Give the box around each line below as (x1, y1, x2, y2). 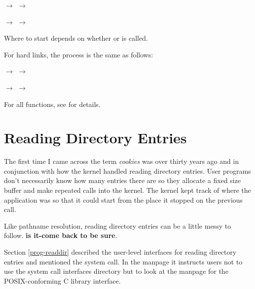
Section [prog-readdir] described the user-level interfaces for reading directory (4, 247, 237, 257)
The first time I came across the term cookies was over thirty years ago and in (4, 156, 239, 166)
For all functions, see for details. (4, 99, 101, 109)
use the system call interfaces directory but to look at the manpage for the (4, 266, 228, 276)
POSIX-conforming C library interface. (4, 275, 121, 286)
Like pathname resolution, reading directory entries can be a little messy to (4, 220, 231, 231)
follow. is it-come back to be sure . (4, 230, 117, 240)
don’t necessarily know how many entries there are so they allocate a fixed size (4, 175, 241, 185)
